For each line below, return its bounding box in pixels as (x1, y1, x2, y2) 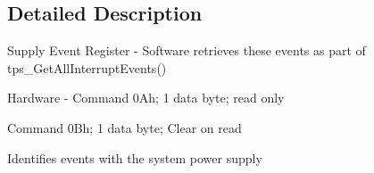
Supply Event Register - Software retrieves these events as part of (7, 41, 366, 60)
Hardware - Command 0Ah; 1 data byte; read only (7, 88, 285, 107)
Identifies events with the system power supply (7, 148, 262, 167)
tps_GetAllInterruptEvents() (7, 58, 167, 77)
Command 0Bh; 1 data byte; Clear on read (7, 118, 242, 136)
